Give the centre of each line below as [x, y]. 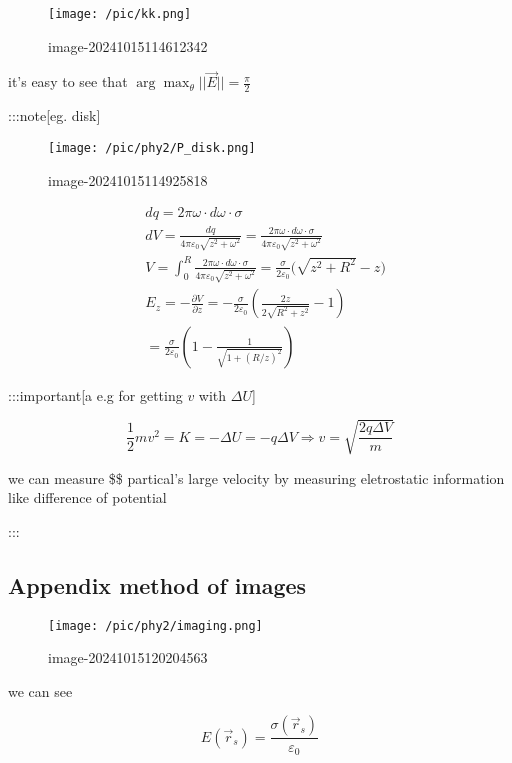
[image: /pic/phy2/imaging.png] [155, 625]
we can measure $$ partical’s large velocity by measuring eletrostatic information [256, 477]
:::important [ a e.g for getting [95, 394]
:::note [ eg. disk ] [54, 115]
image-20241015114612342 [128, 45]
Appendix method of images [157, 584]
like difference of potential [87, 497]
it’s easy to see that [68, 81]
